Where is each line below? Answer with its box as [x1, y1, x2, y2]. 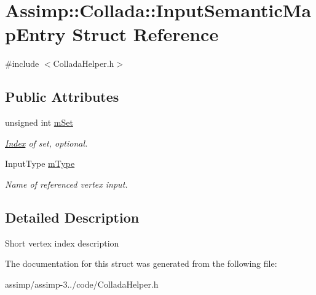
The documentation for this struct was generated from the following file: [5, 257, 277, 270]
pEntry [5, 21, 66, 47]
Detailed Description [5, 207, 140, 226]
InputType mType [5, 157, 75, 170]
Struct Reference [72, 21, 219, 47]
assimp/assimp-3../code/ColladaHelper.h [5, 277, 159, 290]
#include [5, 57, 39, 70]
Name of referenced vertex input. [5, 177, 128, 190]
